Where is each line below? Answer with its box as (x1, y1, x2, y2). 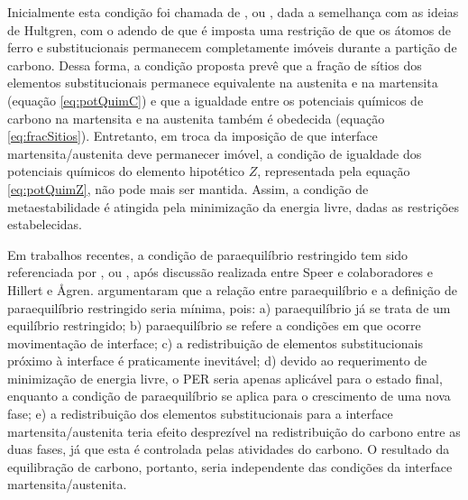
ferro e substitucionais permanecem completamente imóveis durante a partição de (7, 38, 457, 57)
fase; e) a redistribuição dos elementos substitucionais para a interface (7, 404, 393, 423)
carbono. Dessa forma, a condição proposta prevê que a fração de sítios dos (7, 55, 422, 74)
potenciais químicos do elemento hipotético (7, 162, 245, 181)
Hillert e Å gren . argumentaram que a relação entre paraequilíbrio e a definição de (7, 280, 457, 299)
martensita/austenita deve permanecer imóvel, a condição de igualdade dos (7, 144, 422, 162)
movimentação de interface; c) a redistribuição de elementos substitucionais (7, 333, 423, 352)
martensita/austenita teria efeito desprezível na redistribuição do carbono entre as (7, 421, 461, 440)
